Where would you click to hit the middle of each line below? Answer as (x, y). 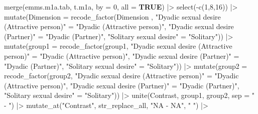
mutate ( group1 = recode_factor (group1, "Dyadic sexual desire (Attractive (118, 46)
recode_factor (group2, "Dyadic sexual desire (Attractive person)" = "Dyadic (121, 76)
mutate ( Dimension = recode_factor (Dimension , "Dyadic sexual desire (112, 16)
